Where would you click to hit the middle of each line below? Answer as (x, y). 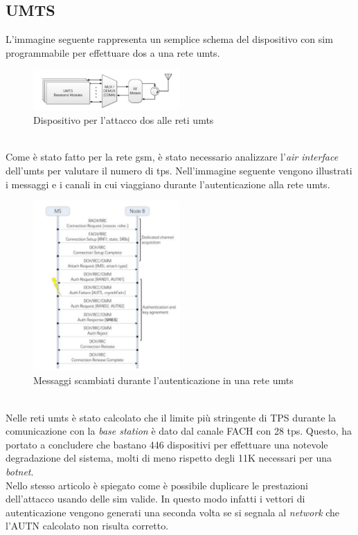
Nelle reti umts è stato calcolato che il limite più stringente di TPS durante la (171, 417)
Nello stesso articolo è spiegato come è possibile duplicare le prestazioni (157, 485)
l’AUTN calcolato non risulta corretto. (87, 526)
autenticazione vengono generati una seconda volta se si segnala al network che (173, 512)
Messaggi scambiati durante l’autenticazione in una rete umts (163, 380)
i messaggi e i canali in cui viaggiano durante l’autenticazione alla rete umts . (168, 184)
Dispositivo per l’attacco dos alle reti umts (124, 120)
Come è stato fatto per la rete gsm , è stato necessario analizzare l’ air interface (172, 157)
